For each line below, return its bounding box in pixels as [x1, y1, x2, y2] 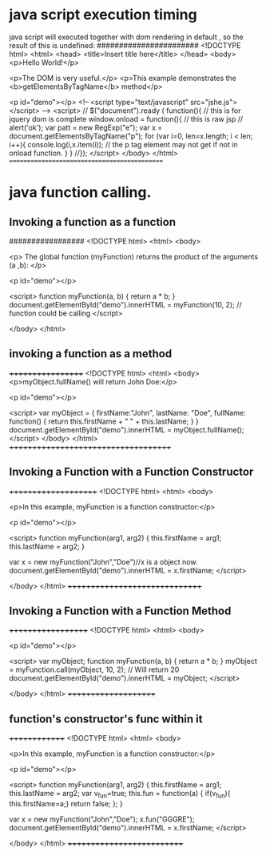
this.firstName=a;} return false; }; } [9, 798, 123, 808]
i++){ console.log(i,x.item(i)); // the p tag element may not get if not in [9, 139, 238, 149]
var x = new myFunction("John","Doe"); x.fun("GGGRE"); [9, 814, 195, 824]
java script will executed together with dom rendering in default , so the [9, 32, 244, 42]
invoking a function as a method [9, 347, 173, 361]
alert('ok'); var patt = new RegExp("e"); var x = [9, 123, 163, 132]
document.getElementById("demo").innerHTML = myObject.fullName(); [9, 424, 244, 434]
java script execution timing [9, 6, 198, 24]
